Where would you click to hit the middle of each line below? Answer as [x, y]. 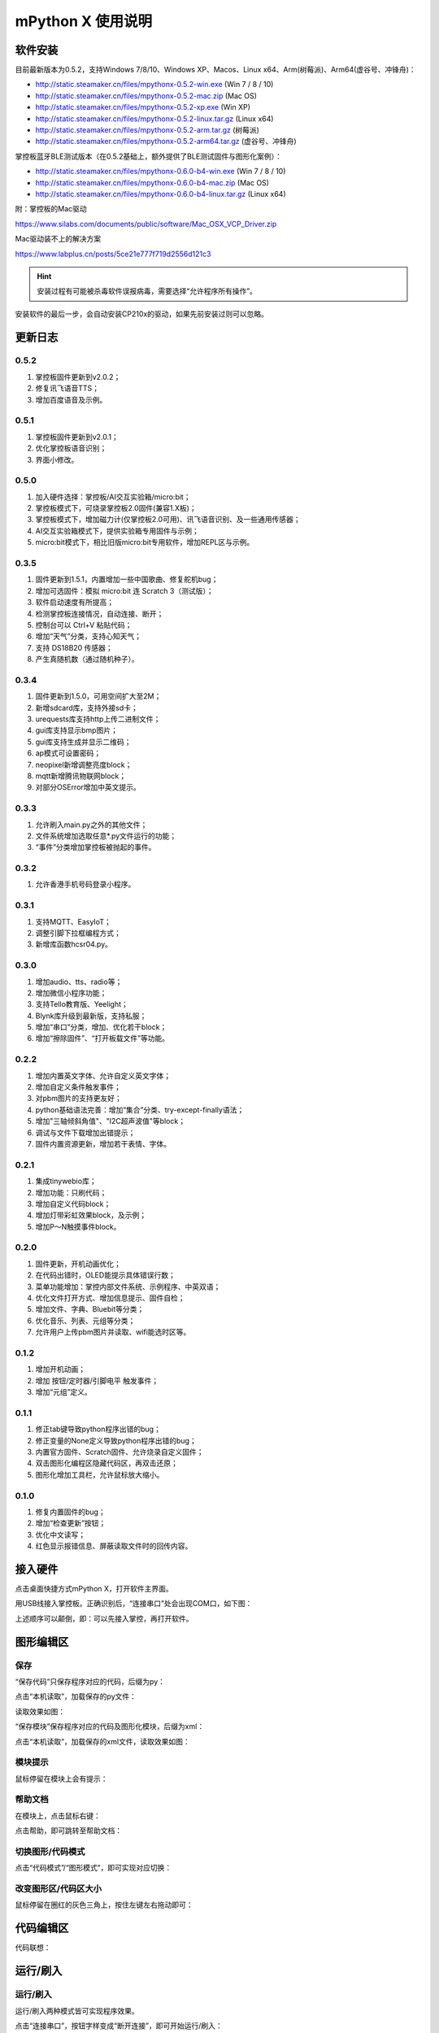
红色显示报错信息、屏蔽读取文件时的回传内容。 [114, 1546]
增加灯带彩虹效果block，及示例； [91, 1215]
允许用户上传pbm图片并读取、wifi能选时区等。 [113, 1332]
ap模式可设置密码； [68, 753]
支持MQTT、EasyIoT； [73, 921]
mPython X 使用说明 [84, 21]
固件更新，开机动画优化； [78, 1264]
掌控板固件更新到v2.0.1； [77, 437]
